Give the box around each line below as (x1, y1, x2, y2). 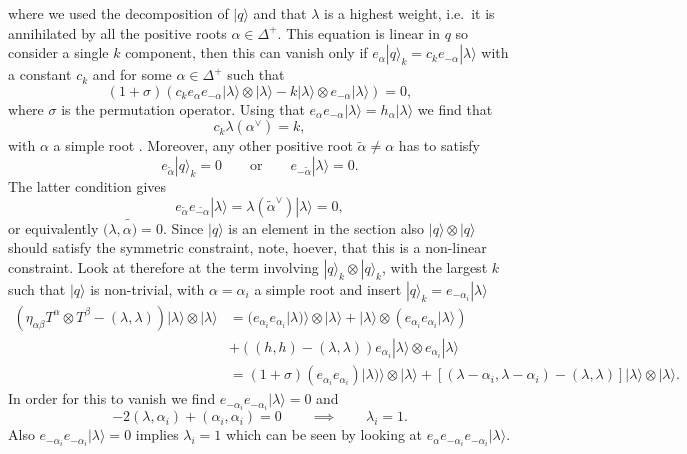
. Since (162, 217, 204, 238)
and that (253, 3, 307, 23)
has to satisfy (398, 135, 480, 156)
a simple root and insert (254, 278, 402, 299)
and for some (92, 64, 172, 85)
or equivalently (8, 217, 99, 238)
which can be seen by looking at (225, 424, 423, 445)
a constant (8, 64, 72, 85)
